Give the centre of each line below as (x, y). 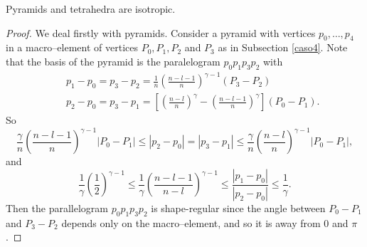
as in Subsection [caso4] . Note (283, 47)
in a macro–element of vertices (72, 47)
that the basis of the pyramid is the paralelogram (113, 61)
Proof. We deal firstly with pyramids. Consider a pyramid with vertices (161, 32)
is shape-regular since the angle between (238, 207)
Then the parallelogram (57, 207)
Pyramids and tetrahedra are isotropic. (91, 9)
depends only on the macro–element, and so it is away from (191, 222)
